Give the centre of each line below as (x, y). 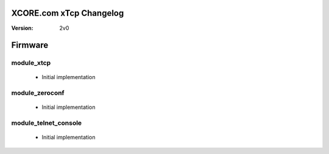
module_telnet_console (47, 123)
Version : (22, 28)
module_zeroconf (38, 93)
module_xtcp (31, 63)
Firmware (30, 45)
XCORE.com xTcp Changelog (68, 13)
